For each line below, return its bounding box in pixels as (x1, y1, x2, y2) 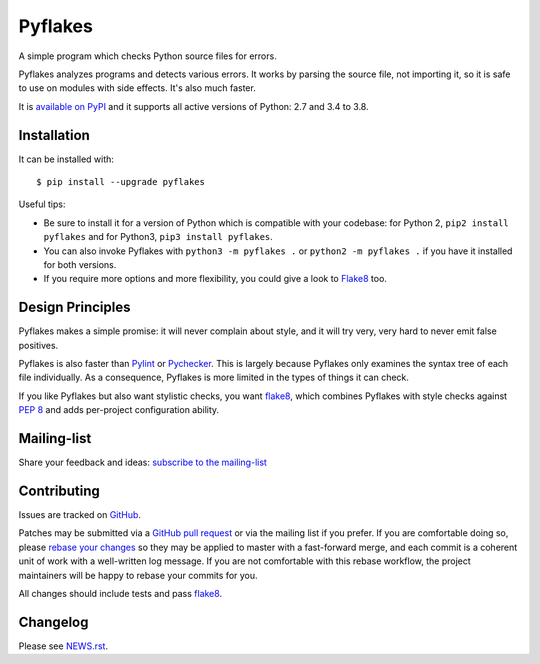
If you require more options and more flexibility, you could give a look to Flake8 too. (43, 273, 387, 285)
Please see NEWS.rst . (18, 640, 109, 652)
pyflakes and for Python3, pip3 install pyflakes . (43, 231, 274, 243)
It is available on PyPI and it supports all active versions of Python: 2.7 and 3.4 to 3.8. (18, 100, 369, 112)
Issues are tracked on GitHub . (18, 509, 142, 521)
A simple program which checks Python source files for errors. (18, 50, 277, 62)
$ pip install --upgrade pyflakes (36, 176, 205, 188)
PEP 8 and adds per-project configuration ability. (18, 404, 220, 416)
